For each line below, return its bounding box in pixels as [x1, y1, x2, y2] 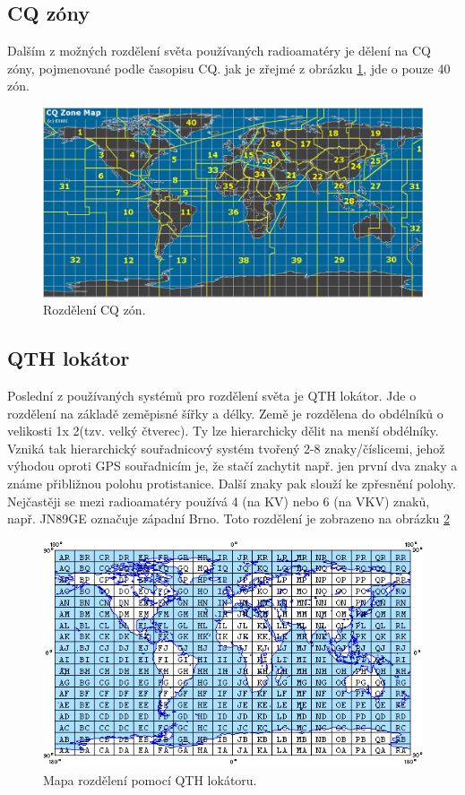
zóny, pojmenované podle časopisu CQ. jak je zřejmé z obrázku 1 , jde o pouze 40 [7, 58, 451, 77]
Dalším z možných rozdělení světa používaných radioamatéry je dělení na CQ [7, 41, 431, 60]
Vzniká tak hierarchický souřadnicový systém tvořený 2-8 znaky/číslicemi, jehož [7, 438, 445, 457]
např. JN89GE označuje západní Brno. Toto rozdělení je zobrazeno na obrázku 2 [7, 509, 451, 528]
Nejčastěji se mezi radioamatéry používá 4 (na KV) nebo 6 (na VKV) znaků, [7, 491, 430, 510]
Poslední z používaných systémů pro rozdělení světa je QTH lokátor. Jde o [7, 385, 417, 404]
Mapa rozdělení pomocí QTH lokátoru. [43, 770, 257, 789]
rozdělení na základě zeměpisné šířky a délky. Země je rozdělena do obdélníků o [7, 403, 443, 422]
